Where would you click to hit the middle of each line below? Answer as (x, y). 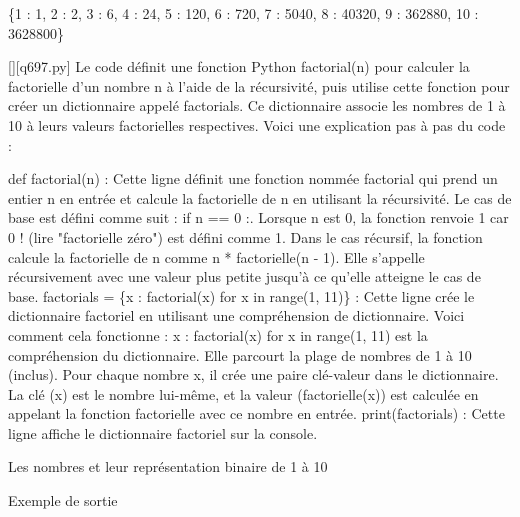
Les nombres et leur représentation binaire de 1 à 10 (168, 466)
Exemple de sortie (63, 500)
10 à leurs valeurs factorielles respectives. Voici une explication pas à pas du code (257, 124)
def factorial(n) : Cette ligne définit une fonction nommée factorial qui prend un (253, 178)
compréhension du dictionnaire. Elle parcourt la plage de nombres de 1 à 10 (240, 354)
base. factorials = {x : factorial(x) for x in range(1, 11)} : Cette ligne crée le (241, 295)
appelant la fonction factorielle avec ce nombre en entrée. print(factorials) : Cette (256, 413)
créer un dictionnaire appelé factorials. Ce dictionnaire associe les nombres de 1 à (257, 105)
